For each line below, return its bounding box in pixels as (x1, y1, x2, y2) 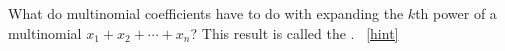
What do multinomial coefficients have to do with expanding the (8, 3, 404, 23)
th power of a (415, 3, 497, 23)
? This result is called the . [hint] (190, 22, 399, 43)
